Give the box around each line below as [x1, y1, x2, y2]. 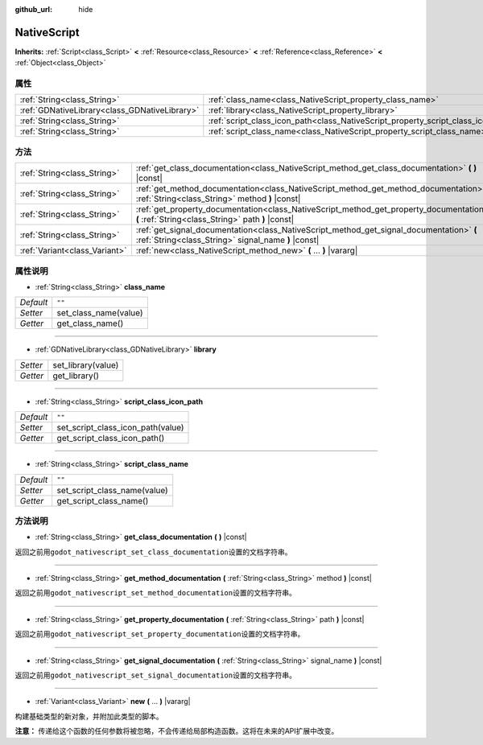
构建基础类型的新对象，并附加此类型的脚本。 [14, 711, 163, 721]
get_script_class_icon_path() [56, 433, 165, 444]
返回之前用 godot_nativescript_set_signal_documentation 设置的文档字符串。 [14, 670, 297, 680]
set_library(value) [52, 359, 119, 370]
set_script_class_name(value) [56, 484, 168, 496]
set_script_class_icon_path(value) [56, 422, 184, 434]
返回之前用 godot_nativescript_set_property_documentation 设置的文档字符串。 [14, 629, 305, 639]
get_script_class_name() [56, 495, 149, 506]
